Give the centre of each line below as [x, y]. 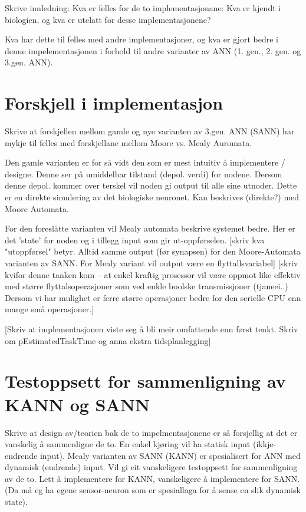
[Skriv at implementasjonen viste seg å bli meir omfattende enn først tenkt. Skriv [152, 329]
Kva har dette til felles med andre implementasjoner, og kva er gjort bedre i [142, 39]
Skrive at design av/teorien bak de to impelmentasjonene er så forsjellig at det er [151, 432]
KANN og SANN [78, 404]
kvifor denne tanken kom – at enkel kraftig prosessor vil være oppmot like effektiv [153, 274]
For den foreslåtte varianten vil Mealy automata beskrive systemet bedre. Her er [150, 228]
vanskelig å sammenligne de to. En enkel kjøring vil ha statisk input [128, 444]
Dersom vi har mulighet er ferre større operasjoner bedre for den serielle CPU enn [153, 297]
